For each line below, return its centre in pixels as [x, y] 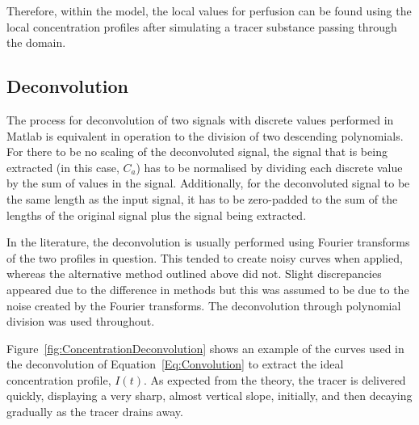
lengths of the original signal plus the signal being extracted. [157, 215]
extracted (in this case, [63, 167]
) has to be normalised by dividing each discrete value [269, 167]
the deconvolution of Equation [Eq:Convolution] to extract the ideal [175, 364]
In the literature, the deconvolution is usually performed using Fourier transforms [208, 242]
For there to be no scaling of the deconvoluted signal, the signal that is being [197, 151]
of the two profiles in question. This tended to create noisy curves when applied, [205, 257]
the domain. [36, 42]
